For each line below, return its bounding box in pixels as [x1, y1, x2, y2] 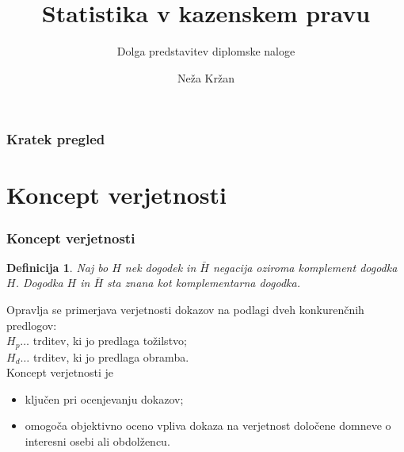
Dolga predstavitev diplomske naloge [116, 43, 295, 59]
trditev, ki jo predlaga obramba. [32, 348, 189, 365]
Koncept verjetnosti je [6, 364, 114, 381]
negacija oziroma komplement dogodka [212, 259, 398, 275]
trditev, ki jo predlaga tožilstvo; [32, 332, 187, 349]
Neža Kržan [177, 69, 234, 86]
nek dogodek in [124, 259, 196, 275]
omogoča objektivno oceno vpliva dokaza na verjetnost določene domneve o [25, 417, 391, 434]
